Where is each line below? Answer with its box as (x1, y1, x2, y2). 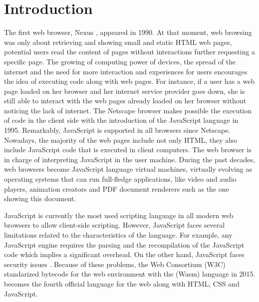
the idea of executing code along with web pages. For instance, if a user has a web (4, 76, 255, 86)
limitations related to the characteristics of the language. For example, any (4, 230, 233, 240)
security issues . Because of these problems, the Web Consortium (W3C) (4, 259, 226, 269)
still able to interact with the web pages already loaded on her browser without (4, 95, 246, 106)
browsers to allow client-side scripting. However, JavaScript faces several (4, 220, 225, 230)
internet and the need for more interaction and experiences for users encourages (4, 66, 248, 76)
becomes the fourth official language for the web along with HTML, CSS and (4, 278, 240, 289)
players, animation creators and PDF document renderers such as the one (4, 183, 229, 194)
